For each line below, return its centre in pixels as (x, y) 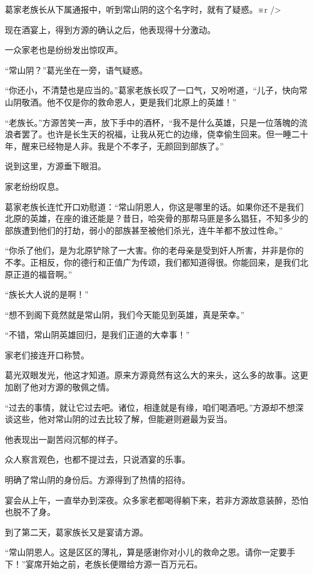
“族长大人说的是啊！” (47, 294)
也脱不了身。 (30, 512)
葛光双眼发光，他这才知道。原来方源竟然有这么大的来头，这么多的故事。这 (152, 375)
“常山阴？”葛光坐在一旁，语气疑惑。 (76, 70)
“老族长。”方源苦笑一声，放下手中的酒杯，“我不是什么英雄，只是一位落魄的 (152, 122)
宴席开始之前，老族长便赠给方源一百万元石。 (114, 564)
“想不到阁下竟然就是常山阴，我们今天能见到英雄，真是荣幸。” (125, 314)
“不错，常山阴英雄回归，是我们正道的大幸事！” (98, 335)
